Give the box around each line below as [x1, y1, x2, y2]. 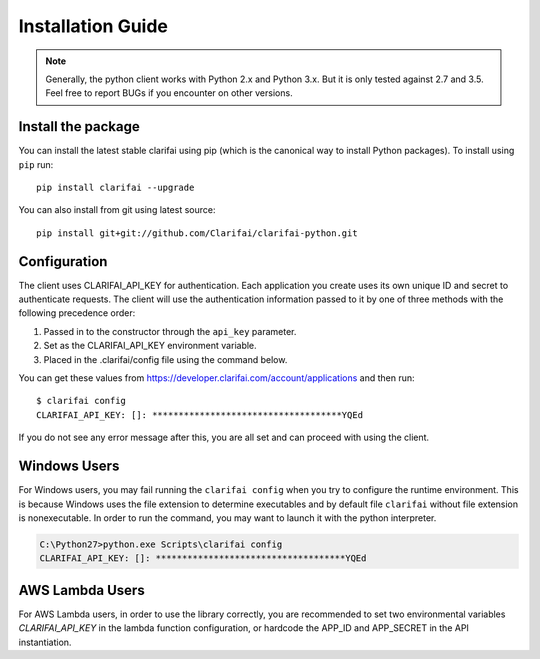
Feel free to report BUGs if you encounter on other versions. [45, 87, 294, 99]
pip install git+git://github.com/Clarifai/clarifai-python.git [36, 227, 359, 239]
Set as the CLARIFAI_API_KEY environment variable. [43, 340, 257, 352]
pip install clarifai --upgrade [36, 182, 195, 194]
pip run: [18, 158, 54, 170]
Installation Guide [18, 15, 169, 37]
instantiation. [18, 636, 72, 648]
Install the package [18, 118, 140, 135]
